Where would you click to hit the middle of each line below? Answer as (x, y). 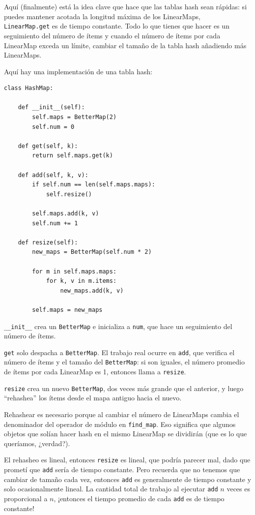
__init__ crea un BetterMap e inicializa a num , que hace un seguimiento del (118, 326)
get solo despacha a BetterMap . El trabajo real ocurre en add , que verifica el (119, 352)
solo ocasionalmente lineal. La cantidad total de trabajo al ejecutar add (111, 489)
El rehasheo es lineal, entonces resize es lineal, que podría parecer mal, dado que (127, 460)
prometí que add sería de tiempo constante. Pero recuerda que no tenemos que (122, 470)
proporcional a (26, 499)
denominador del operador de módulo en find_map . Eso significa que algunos (120, 424)
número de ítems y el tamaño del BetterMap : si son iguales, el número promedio (124, 362)
